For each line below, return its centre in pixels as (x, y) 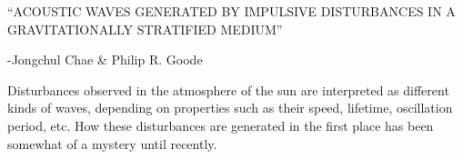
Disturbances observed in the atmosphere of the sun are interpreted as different (228, 89)
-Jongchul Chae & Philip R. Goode (105, 60)
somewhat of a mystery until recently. (112, 143)
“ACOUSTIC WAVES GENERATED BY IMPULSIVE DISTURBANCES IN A (231, 11)
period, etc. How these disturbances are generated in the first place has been (221, 125)
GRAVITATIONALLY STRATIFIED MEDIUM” (145, 29)
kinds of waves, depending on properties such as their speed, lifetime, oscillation (230, 108)
